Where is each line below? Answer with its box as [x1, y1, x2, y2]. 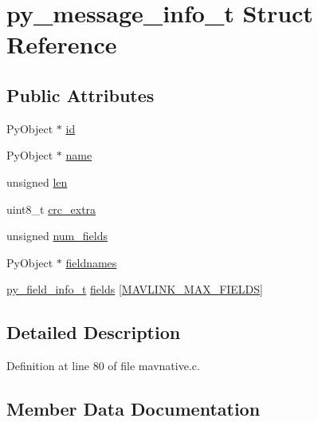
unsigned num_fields [6, 227, 108, 244]
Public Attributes [6, 82, 155, 107]
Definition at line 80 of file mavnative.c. [6, 357, 200, 374]
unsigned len [6, 173, 68, 190]
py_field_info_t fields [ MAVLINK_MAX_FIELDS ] [6, 281, 263, 298]
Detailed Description [6, 320, 181, 345]
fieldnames [65, 254, 117, 270]
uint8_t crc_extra [6, 200, 96, 217]
